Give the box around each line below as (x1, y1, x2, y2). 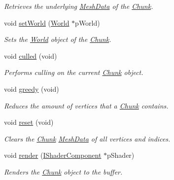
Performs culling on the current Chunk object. (4, 67, 143, 77)
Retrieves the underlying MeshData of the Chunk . (4, 1, 153, 11)
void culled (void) (4, 50, 57, 61)
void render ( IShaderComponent (4, 150, 102, 160)
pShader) (107, 150, 135, 160)
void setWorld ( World (4, 17, 70, 28)
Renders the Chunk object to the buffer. (4, 166, 123, 177)
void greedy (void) (4, 83, 59, 94)
